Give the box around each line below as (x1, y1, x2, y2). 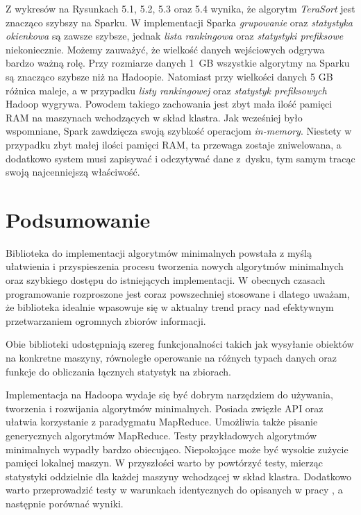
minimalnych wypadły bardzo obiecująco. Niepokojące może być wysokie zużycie (6, 441, 349, 456)
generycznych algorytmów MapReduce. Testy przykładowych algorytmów (6, 428, 317, 442)
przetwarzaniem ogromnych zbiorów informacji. (6, 313, 206, 328)
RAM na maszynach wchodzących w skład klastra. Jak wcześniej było (6, 110, 303, 124)
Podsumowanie (6, 205, 151, 233)
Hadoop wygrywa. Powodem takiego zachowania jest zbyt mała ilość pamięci (6, 96, 333, 111)
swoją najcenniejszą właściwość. (6, 164, 140, 179)
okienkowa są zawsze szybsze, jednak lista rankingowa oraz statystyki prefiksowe (6, 28, 344, 43)
